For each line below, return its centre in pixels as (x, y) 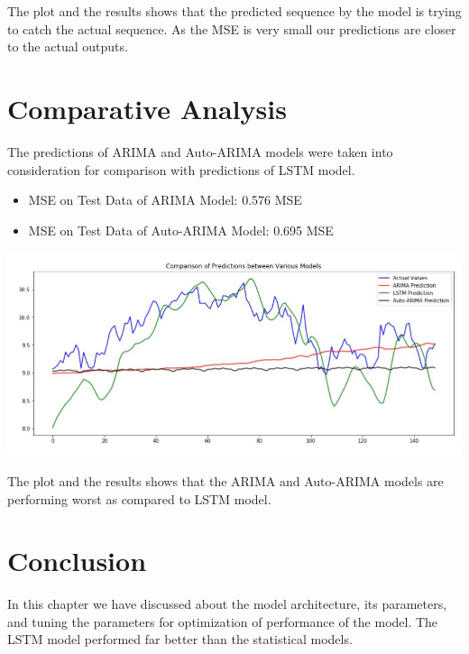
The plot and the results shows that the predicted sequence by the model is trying (234, 11)
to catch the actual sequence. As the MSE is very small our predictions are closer (232, 28)
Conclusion (77, 561)
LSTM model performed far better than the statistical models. (180, 639)
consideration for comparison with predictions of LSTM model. (181, 169)
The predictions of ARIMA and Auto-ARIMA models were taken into (200, 151)
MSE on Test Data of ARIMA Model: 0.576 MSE (165, 200)
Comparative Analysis (147, 108)
